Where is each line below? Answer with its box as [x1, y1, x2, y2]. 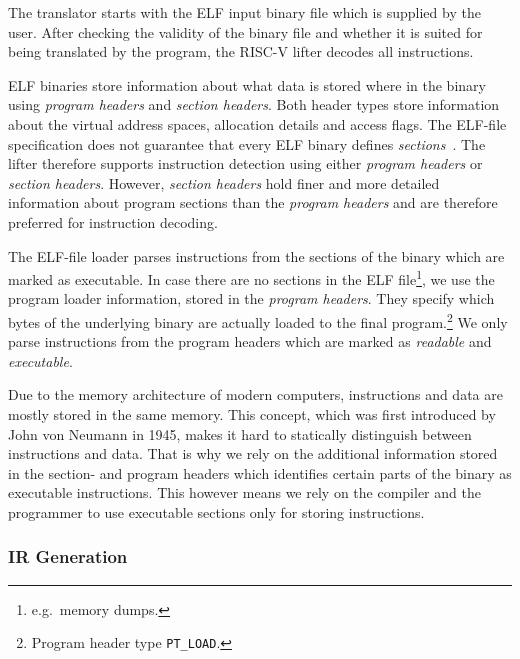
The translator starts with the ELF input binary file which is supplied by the [8, 2, 481, 22]
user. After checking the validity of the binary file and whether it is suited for [8, 21, 483, 42]
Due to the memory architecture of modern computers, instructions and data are [8, 384, 503, 405]
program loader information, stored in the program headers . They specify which [8, 288, 495, 309]
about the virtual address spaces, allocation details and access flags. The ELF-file [8, 113, 507, 134]
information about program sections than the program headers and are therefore [8, 192, 498, 213]
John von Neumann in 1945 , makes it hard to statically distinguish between [8, 423, 472, 444]
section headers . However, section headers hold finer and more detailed [8, 172, 440, 193]
